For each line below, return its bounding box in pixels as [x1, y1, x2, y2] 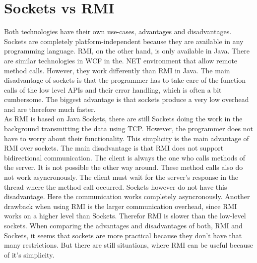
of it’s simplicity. [4, 249, 55, 260]
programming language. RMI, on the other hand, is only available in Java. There [4, 46, 250, 56]
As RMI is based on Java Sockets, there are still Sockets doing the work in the [4, 113, 243, 124]
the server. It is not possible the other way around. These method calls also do [4, 162, 243, 172]
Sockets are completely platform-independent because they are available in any [4, 36, 244, 46]
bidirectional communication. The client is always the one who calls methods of [4, 152, 246, 162]
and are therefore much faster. [4, 104, 96, 114]
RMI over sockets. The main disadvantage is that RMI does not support [4, 143, 224, 153]
